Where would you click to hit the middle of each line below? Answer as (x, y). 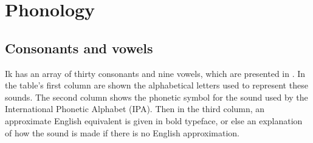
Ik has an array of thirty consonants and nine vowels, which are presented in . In (155, 73)
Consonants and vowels (79, 48)
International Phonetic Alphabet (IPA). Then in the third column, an (135, 109)
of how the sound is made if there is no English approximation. (122, 132)
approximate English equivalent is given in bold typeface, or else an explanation (154, 120)
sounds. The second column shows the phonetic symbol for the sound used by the (156, 97)
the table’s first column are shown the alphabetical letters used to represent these (156, 85)
